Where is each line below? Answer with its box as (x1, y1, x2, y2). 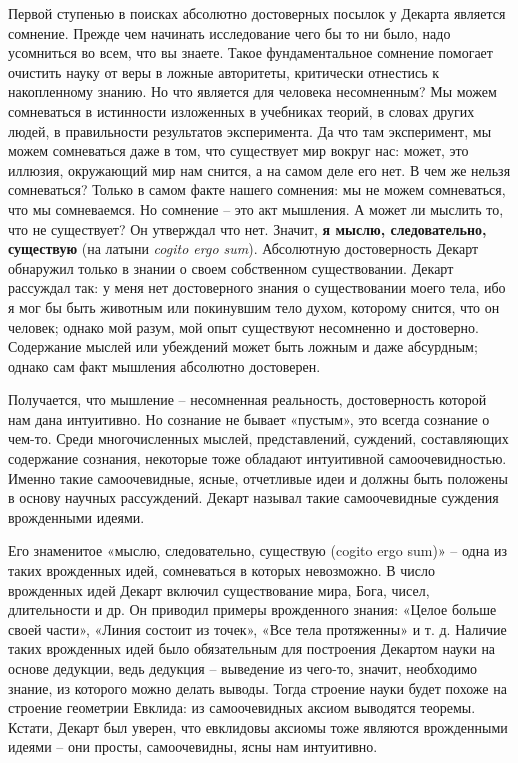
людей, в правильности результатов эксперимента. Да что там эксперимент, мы (8, 120, 492, 141)
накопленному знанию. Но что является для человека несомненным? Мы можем (8, 81, 497, 102)
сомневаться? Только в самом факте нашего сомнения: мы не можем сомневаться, (8, 179, 506, 200)
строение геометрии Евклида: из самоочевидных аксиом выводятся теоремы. (8, 697, 476, 718)
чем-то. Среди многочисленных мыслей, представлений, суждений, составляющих (8, 428, 509, 449)
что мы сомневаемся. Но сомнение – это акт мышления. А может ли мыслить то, (8, 198, 504, 219)
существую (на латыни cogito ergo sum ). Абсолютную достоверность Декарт (8, 238, 479, 259)
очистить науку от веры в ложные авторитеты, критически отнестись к (8, 61, 440, 82)
